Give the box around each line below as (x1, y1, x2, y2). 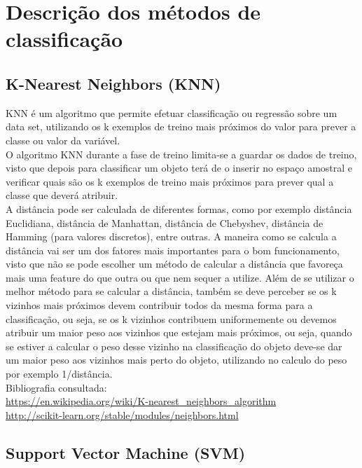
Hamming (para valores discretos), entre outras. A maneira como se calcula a (6, 229, 337, 244)
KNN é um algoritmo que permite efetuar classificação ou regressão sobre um (6, 105, 337, 120)
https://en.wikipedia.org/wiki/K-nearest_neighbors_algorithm (6, 394, 277, 408)
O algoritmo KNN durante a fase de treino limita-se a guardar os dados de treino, (6, 146, 357, 161)
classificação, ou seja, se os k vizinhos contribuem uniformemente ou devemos (6, 311, 337, 326)
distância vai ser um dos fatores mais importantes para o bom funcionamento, (6, 242, 340, 257)
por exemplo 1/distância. (6, 366, 113, 381)
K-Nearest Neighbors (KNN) (6, 72, 221, 94)
